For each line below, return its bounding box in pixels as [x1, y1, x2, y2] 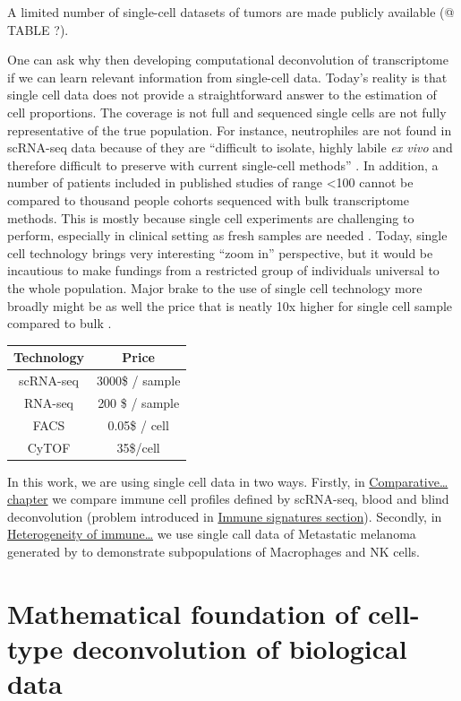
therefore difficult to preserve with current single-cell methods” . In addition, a [7, 155, 439, 174]
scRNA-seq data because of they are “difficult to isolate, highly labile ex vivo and [7, 138, 453, 157]
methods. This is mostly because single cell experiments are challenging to [7, 208, 414, 227]
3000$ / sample [96, 371, 181, 390]
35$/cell [116, 437, 160, 456]
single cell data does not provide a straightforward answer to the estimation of [7, 85, 437, 104]
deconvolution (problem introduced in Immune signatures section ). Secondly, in [7, 506, 442, 525]
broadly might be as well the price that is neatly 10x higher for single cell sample [7, 296, 453, 315]
